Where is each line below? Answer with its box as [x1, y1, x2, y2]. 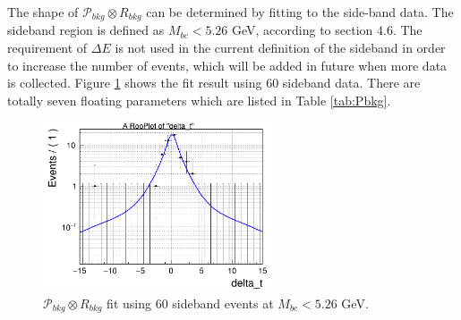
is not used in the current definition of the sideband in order [115, 38, 446, 57]
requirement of [7, 38, 88, 57]
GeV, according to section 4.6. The [232, 21, 423, 39]
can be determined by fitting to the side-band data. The [146, 3, 454, 21]
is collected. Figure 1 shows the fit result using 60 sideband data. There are [7, 73, 421, 92]
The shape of [7, 3, 79, 21]
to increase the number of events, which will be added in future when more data [7, 55, 448, 74]
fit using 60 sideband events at [107, 293, 274, 312]
